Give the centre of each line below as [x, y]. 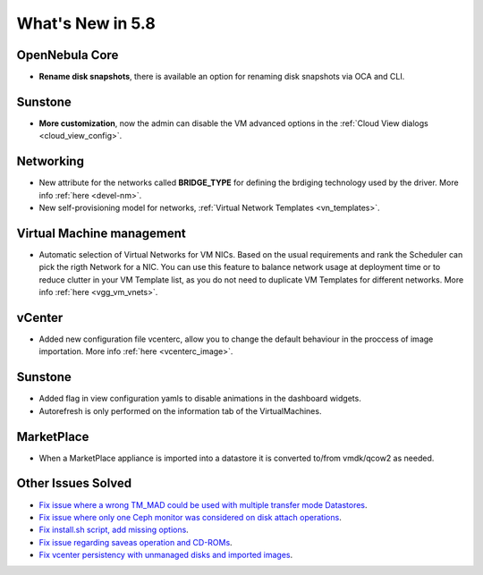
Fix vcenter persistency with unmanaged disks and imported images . [166, 555]
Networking [51, 161]
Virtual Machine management [102, 233]
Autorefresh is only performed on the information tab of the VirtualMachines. [180, 410]
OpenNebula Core [68, 55]
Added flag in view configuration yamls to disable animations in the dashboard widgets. [200, 399]
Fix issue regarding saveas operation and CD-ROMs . [136, 542]
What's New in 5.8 [86, 23]
